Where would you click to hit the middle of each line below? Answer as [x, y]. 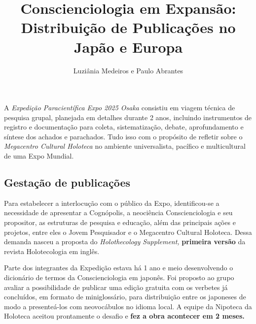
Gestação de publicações [67, 182]
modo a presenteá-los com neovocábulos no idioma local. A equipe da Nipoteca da [128, 306]
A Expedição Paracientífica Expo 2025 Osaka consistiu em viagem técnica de [120, 108]
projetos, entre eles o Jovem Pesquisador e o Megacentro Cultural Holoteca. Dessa [128, 232]
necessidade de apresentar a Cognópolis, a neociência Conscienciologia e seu [118, 212]
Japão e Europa [128, 47]
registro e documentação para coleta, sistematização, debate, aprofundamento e [124, 127]
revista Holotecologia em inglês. [52, 251]
